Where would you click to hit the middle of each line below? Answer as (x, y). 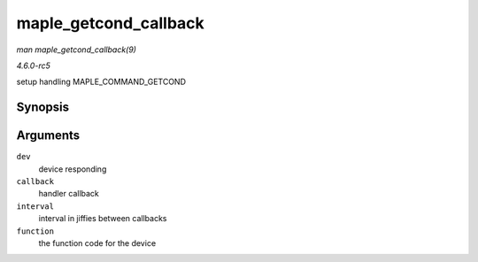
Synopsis (43, 108)
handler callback (69, 194)
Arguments (48, 136)
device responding (73, 169)
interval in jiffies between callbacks (103, 219)
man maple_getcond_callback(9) (77, 50)
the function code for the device (97, 243)
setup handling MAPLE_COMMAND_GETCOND (101, 82)
